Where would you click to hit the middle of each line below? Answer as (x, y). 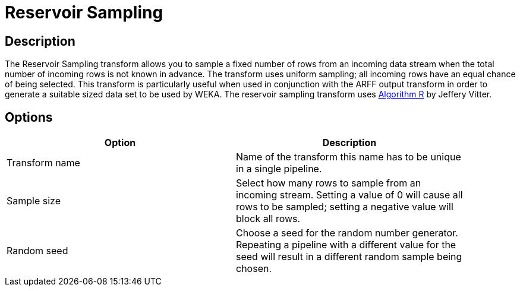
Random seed (37, 251)
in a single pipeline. (279, 169)
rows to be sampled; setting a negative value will (345, 207)
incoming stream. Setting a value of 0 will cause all (349, 195)
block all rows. (268, 219)
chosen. (254, 269)
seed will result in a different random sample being (349, 257)
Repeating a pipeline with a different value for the (346, 245)
